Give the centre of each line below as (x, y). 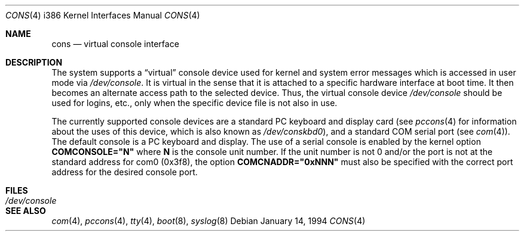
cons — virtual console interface (115, 44)
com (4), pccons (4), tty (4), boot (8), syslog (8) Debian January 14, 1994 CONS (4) (209, 221)
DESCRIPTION (34, 62)
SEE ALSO (26, 211)
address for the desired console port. (125, 172)
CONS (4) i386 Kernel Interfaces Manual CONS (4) (103, 15)
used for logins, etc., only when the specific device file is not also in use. (194, 103)
